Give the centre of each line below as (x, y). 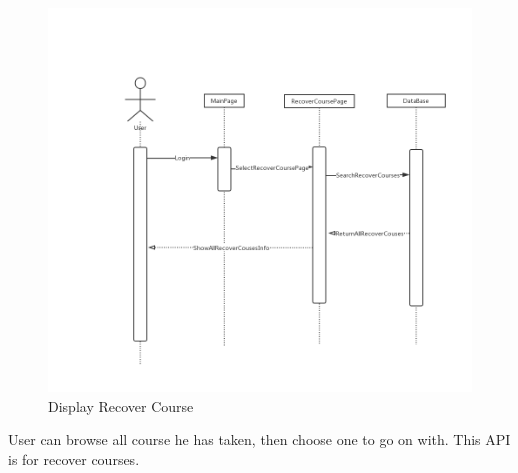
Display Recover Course (121, 405)
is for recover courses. (74, 458)
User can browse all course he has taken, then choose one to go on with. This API (259, 439)
